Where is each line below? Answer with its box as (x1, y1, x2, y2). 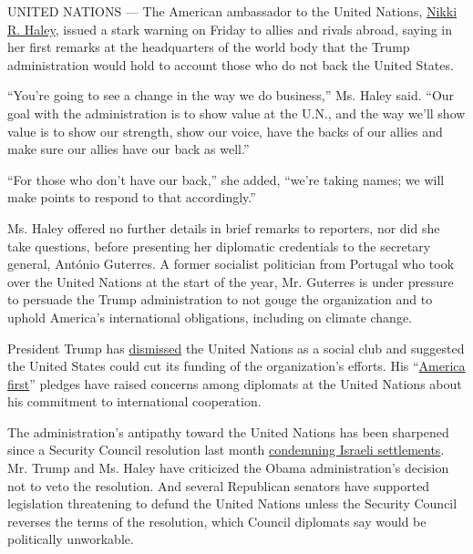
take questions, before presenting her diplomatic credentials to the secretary (7, 236, 431, 255)
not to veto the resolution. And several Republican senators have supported (7, 476, 430, 495)
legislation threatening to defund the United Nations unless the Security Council (7, 494, 458, 513)
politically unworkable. (7, 529, 134, 549)
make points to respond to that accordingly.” (7, 188, 256, 207)
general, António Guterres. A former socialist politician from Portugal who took (7, 254, 455, 273)
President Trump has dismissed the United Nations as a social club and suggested (7, 338, 465, 357)
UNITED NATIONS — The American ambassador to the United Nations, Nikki (7, 2, 458, 20)
